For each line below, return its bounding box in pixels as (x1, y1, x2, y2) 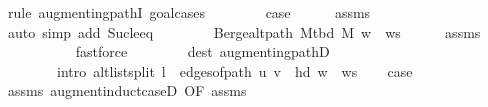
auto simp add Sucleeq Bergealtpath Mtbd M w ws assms (7, 21, 481, 42)
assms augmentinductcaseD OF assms (7, 80, 247, 101)
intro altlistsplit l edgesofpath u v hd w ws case (56, 60, 413, 81)
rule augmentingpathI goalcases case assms (7, 2, 371, 22)
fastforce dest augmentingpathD (75, 41, 330, 62)
